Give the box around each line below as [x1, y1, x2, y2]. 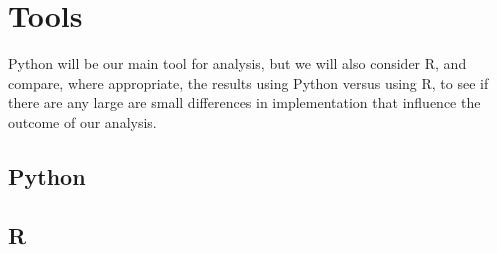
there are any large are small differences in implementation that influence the [8, 92, 481, 113]
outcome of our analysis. [8, 111, 157, 132]
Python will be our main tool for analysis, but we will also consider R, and [8, 53, 467, 74]
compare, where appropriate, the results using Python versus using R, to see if [8, 72, 489, 93]
